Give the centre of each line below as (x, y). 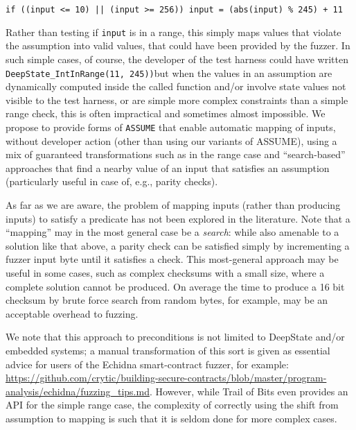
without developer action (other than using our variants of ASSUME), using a (171, 140)
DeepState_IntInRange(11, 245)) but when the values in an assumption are (169, 72)
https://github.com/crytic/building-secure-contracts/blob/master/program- (166, 378)
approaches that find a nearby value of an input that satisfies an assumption (168, 167)
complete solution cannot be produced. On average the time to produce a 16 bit (175, 286)
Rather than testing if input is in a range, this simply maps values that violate (173, 32)
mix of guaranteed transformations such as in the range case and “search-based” (176, 154)
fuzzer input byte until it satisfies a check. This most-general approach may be (172, 259)
